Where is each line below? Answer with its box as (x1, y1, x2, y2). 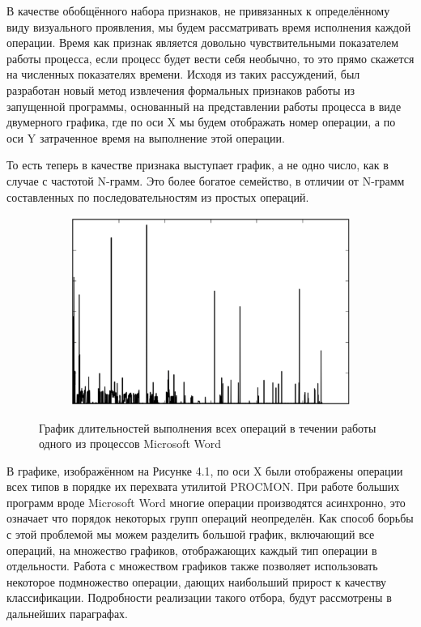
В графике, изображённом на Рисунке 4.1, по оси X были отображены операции (6, 462, 403, 479)
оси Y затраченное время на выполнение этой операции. (6, 129, 285, 146)
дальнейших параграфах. (6, 605, 129, 622)
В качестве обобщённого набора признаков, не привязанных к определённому (6, 2, 390, 19)
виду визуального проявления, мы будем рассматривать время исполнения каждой (6, 18, 411, 35)
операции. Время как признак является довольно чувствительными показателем (6, 34, 399, 51)
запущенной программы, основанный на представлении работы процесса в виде (6, 97, 402, 114)
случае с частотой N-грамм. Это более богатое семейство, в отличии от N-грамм (6, 172, 405, 189)
